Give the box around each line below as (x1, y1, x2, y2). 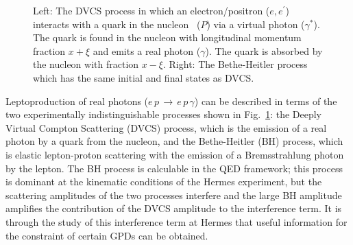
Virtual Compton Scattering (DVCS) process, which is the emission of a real (5, 120, 327, 135)
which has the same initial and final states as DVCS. (33, 70, 254, 84)
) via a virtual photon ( (206, 16, 305, 31)
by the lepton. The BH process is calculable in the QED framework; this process (5, 161, 343, 175)
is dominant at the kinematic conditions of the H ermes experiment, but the (5, 174, 322, 189)
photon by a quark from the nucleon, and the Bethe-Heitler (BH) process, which (5, 134, 343, 148)
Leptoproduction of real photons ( (5, 93, 149, 108)
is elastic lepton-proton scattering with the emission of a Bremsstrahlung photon (5, 147, 344, 161)
